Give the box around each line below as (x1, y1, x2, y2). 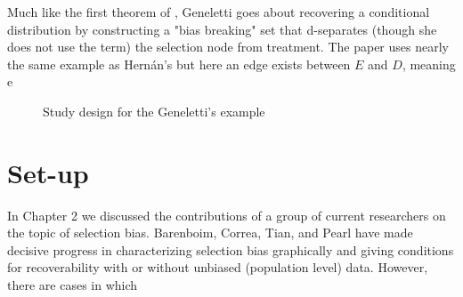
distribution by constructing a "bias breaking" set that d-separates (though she (7, 20, 437, 38)
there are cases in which (7, 276, 138, 294)
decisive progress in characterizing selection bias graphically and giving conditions (7, 240, 454, 259)
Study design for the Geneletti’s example (43, 101, 265, 120)
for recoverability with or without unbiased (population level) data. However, (7, 258, 428, 277)
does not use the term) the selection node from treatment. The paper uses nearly (7, 37, 449, 56)
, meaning (402, 54, 456, 73)
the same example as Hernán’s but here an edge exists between (7, 54, 351, 73)
